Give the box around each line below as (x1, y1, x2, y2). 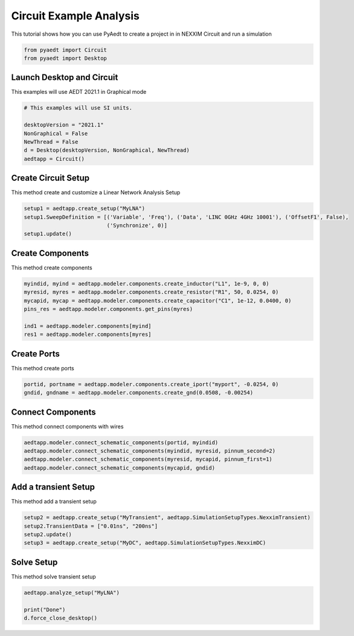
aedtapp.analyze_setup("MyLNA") (24, 589, 120, 596)
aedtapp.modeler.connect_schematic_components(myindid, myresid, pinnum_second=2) (24, 447, 276, 454)
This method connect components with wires (11, 422, 124, 430)
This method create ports (11, 364, 75, 372)
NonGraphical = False (24, 130, 88, 137)
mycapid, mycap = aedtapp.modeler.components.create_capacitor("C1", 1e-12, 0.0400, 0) (24, 297, 292, 304)
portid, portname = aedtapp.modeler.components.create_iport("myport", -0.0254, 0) (24, 381, 279, 387)
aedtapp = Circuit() (24, 155, 85, 162)
